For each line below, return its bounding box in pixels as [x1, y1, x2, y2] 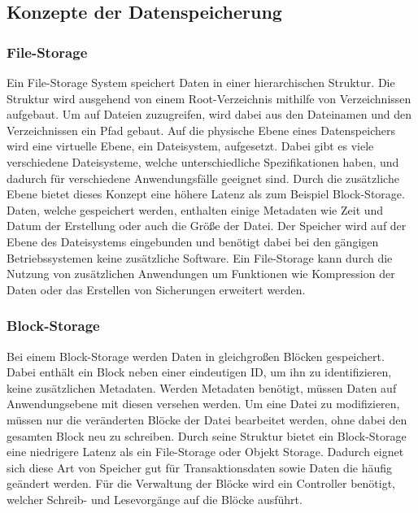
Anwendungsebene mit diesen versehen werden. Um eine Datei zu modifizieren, [7, 395, 400, 412]
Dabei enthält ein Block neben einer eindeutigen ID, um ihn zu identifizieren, [7, 363, 392, 380]
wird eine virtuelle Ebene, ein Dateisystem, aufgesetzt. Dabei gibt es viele [7, 137, 374, 154]
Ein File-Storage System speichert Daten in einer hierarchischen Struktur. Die [7, 74, 395, 90]
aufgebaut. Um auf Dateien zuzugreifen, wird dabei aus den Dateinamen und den [7, 106, 411, 123]
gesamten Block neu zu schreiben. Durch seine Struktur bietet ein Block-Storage [7, 427, 407, 444]
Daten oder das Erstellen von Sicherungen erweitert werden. [7, 280, 306, 298]
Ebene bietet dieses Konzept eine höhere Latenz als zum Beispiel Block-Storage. [7, 185, 405, 202]
